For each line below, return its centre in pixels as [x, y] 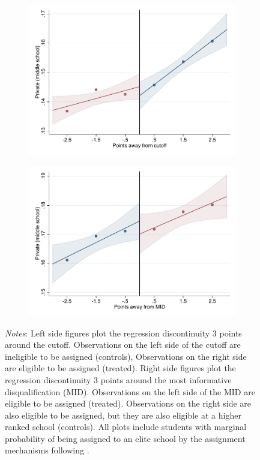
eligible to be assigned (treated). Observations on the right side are [128, 403]
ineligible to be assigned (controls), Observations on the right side [126, 356]
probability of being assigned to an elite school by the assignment [125, 438]
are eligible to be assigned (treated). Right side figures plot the [120, 368]
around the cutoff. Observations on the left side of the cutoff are [123, 345]
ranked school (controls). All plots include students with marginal [126, 427]
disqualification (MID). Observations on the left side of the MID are [130, 391]
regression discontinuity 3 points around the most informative [118, 379]
